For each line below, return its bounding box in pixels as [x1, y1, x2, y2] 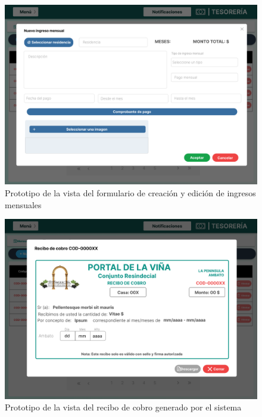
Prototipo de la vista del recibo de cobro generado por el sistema [5, 401, 242, 413]
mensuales [5, 198, 42, 211]
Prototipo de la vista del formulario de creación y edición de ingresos [5, 187, 256, 199]
